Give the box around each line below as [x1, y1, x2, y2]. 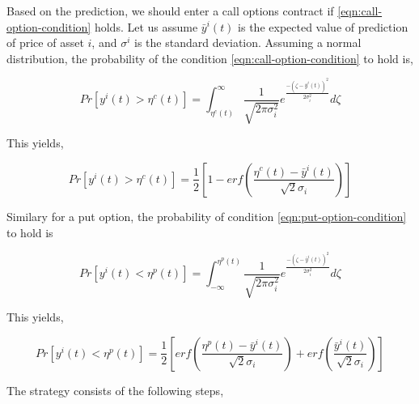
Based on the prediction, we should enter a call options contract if [6, 2, 334, 19]
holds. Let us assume [94, 18, 198, 35]
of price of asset [6, 34, 84, 51]
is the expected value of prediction [238, 18, 408, 35]
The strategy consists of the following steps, [6, 381, 224, 398]
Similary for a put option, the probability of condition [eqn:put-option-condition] [6, 207, 407, 224]
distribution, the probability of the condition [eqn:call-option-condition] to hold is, [6, 49, 413, 66]
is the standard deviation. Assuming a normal [133, 34, 362, 51]
